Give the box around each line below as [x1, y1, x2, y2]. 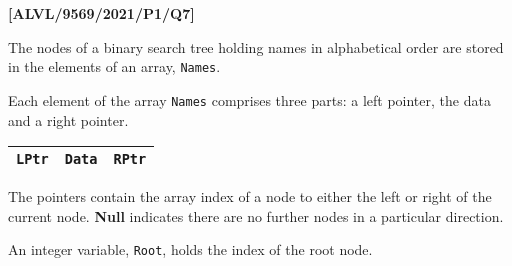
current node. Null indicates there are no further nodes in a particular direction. [8, 205, 504, 226]
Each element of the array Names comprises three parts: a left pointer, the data [8, 89, 491, 110]
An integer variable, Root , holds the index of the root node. [8, 239, 373, 260]
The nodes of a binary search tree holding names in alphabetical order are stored [8, 36, 504, 57]
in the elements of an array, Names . [8, 56, 221, 77]
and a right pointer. [8, 109, 129, 130]
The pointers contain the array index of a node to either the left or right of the [8, 186, 492, 207]
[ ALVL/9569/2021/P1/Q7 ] [8, 3, 195, 23]
